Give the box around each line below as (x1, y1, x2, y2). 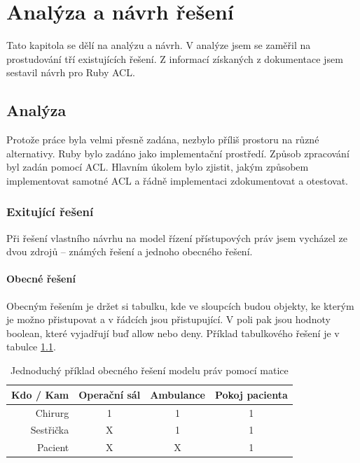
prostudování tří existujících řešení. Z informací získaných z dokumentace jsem (6, 51, 343, 66)
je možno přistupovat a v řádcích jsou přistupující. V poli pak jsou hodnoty (6, 312, 331, 327)
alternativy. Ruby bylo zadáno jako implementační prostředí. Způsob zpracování (6, 145, 349, 160)
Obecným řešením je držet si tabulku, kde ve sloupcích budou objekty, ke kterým (6, 298, 354, 313)
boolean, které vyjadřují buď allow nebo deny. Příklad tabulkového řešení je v (6, 325, 340, 340)
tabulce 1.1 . (6, 339, 56, 354)
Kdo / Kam (11, 387, 69, 401)
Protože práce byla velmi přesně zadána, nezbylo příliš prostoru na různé (6, 132, 319, 147)
